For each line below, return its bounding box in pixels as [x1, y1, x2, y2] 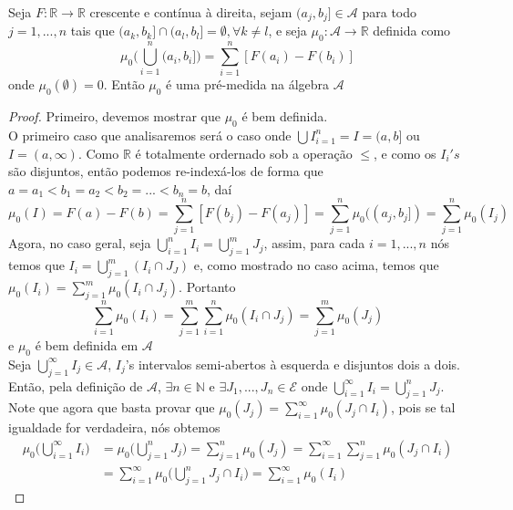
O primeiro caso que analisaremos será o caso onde [8, 125, 292, 144]
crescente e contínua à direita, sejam [89, 3, 292, 21]
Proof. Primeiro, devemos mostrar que [8, 107, 221, 126]
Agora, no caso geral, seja [8, 234, 151, 253]
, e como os [374, 143, 436, 162]
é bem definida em [35, 335, 139, 354]
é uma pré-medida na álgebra [166, 75, 330, 94]
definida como [373, 21, 451, 40]
